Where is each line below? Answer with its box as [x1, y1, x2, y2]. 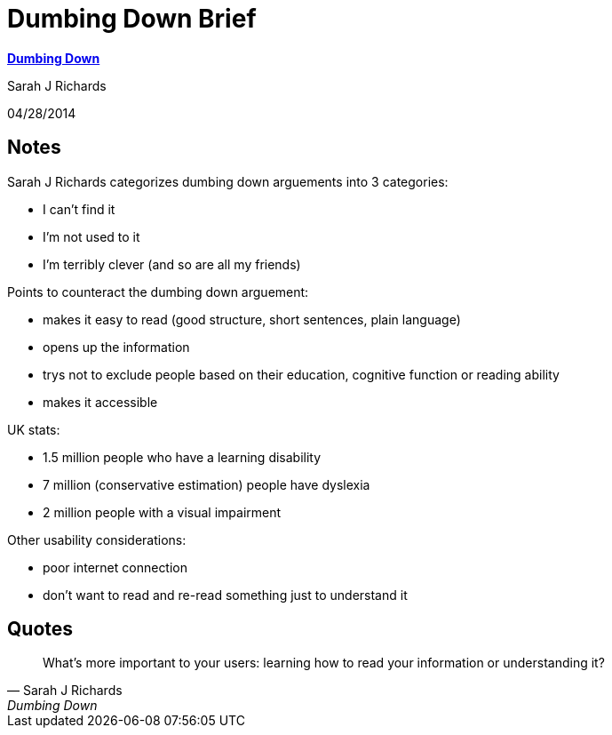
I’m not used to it [43, 228, 140, 244]
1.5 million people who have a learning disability [43, 449, 322, 465]
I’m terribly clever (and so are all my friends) [43, 256, 301, 272]
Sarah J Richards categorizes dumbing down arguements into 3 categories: [7, 173, 449, 189]
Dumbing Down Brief [7, 4, 257, 34]
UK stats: [7, 421, 60, 437]
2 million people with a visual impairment [43, 504, 282, 520]
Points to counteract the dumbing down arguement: [7, 284, 309, 300]
